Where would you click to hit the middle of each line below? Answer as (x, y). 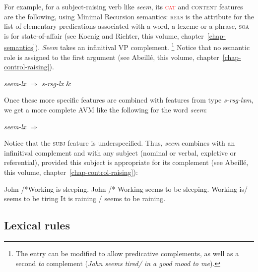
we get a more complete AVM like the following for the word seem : (105, 109)
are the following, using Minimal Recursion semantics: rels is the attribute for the (129, 16)
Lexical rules (37, 225)
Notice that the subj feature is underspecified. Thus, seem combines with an (120, 143)
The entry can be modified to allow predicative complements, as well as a (127, 253)
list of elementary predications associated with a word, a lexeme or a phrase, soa (127, 26)
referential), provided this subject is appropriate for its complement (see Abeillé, (126, 162)
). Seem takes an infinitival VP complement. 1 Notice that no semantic (142, 47)
